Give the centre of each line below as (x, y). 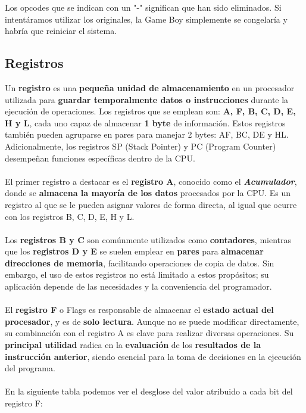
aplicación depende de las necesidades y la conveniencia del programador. (138, 286)
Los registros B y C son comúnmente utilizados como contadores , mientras (148, 239)
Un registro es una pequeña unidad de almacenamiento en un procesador (150, 87)
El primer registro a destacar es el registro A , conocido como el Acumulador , (151, 181)
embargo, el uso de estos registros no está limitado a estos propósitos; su (137, 274)
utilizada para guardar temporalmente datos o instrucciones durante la (147, 99)
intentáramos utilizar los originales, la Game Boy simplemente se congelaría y (146, 19)
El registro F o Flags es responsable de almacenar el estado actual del (139, 310)
